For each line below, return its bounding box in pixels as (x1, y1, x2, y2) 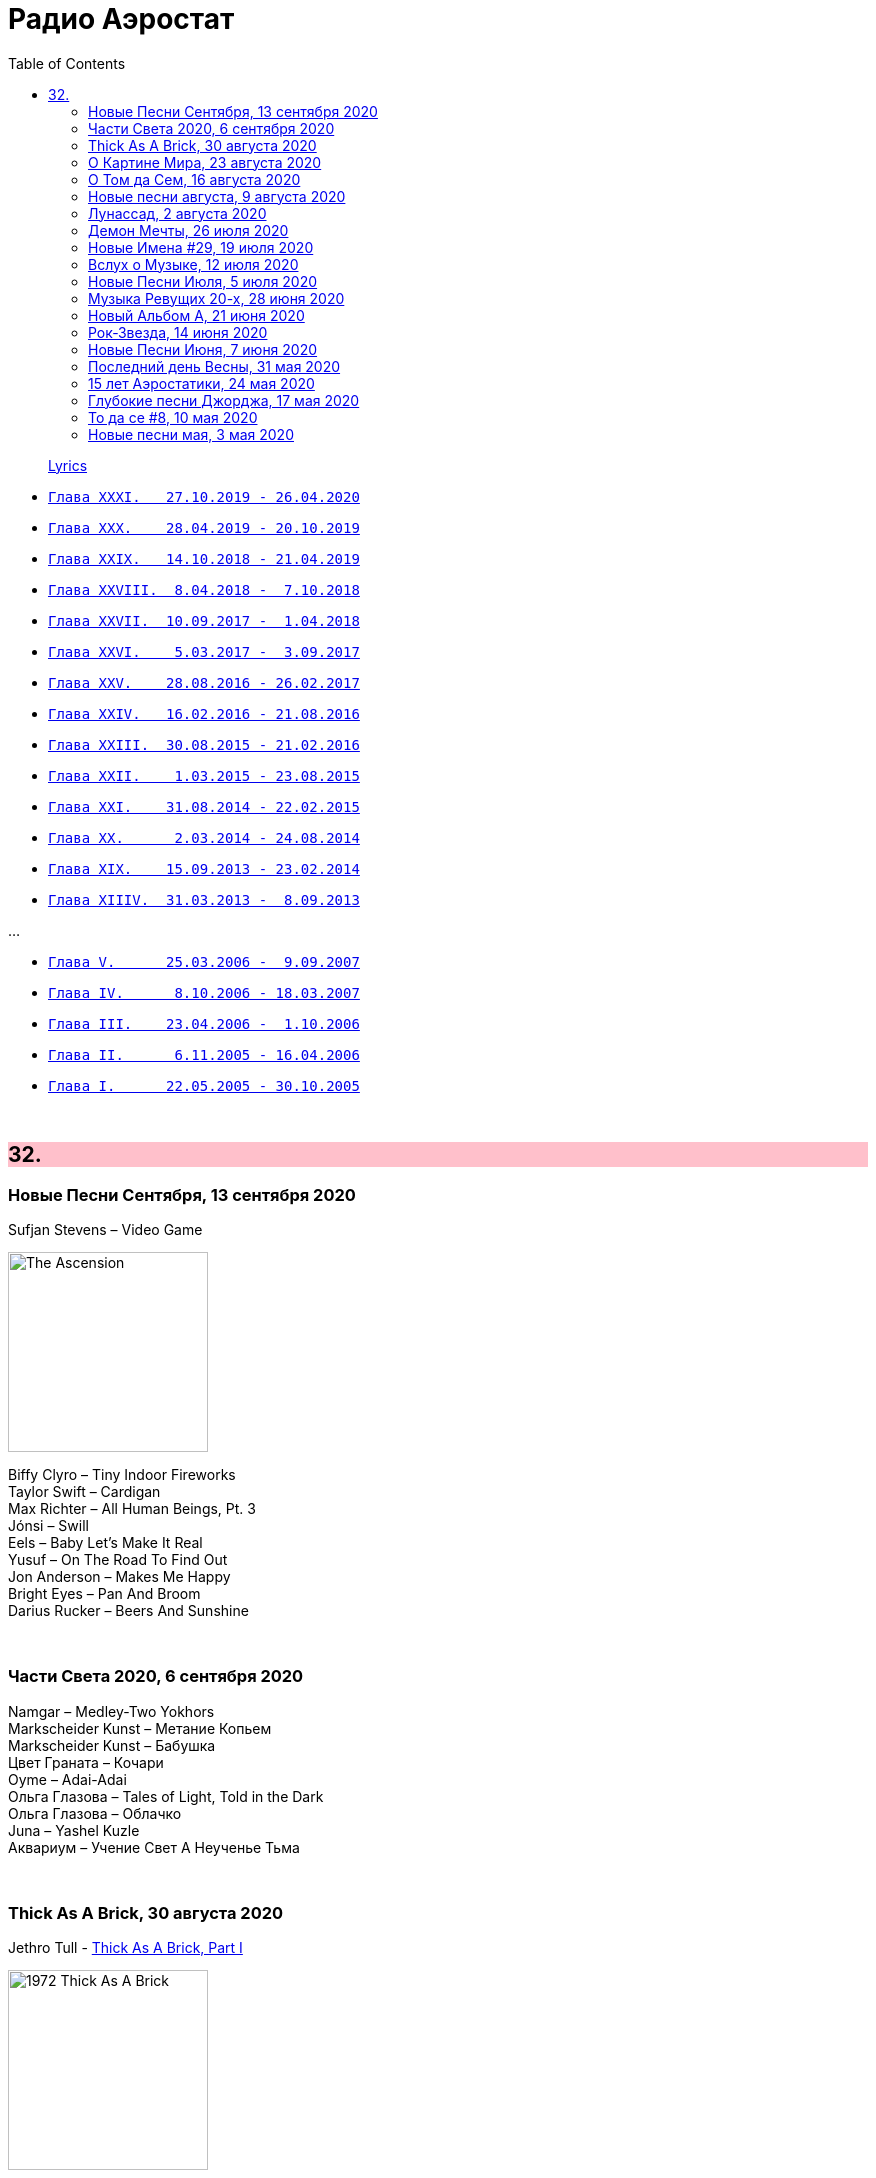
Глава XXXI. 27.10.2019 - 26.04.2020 (48, 488, 360, 505)
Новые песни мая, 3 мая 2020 (88, 425, 294, 443)
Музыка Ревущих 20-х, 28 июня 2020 (88, 289, 345, 307)
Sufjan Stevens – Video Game (8, 1220, 203, 1238)
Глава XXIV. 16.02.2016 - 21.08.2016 (48, 705, 360, 722)
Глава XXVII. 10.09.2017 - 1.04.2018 (48, 612, 360, 629)
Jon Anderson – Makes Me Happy (8, 1567, 231, 1585)
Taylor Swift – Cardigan (8, 1482, 161, 1500)
